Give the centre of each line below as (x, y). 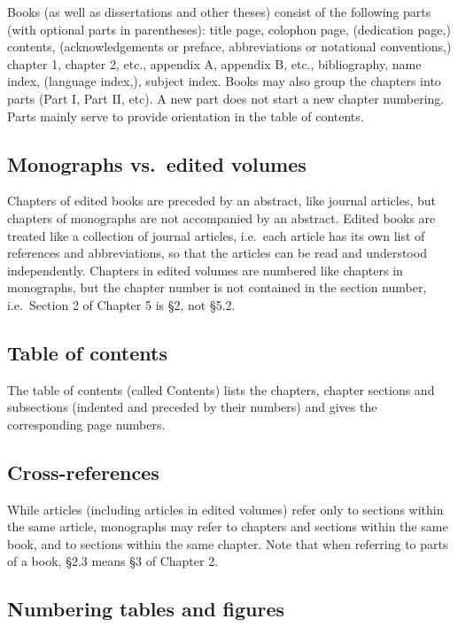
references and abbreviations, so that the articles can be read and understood (217, 253)
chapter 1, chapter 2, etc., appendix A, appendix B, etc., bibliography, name (214, 63)
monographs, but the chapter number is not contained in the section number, (217, 287)
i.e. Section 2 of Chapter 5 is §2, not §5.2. (121, 304)
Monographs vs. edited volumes (157, 163)
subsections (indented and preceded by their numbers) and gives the (192, 407)
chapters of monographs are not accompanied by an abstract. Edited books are (221, 217)
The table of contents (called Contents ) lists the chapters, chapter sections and (221, 389)
